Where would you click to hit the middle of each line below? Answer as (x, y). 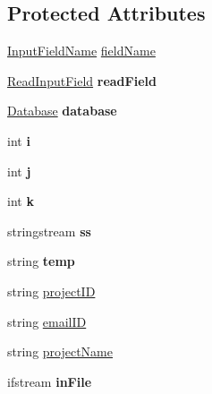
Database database (62, 111)
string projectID (51, 291)
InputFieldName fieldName (81, 51)
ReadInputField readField (82, 80)
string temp (41, 261)
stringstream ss (49, 231)
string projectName (60, 351)
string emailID (47, 321)
